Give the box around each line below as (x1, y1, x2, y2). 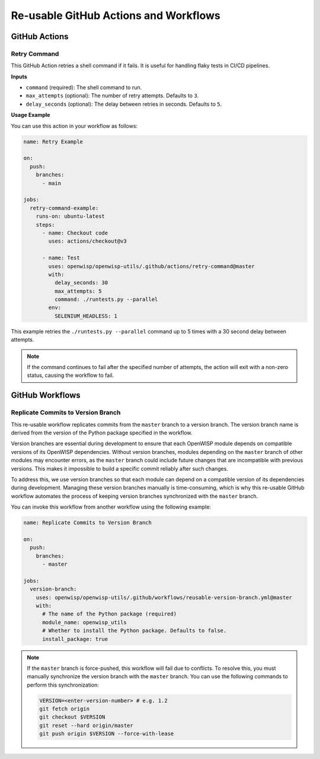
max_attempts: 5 (54, 288, 102, 294)
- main (42, 180, 62, 186)
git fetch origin (39, 706, 90, 712)
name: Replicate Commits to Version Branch (23, 519, 152, 526)
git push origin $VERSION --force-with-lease (39, 731, 174, 737)
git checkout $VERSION (39, 714, 105, 720)
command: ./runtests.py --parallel (54, 296, 158, 303)
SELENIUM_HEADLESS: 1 (54, 312, 118, 319)
